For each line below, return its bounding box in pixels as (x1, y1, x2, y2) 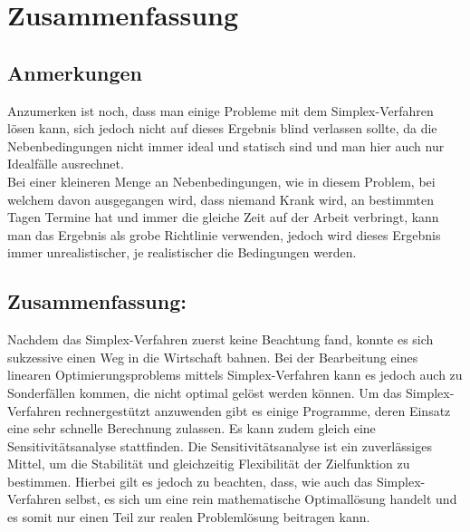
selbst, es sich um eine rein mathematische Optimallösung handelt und (65, 489, 457, 508)
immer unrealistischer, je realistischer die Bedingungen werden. (7, 243, 357, 262)
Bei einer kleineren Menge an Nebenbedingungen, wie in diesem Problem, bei (7, 171, 436, 190)
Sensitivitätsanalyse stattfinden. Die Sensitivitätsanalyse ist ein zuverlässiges (7, 436, 432, 455)
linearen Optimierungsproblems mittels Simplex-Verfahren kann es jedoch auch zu (7, 365, 463, 384)
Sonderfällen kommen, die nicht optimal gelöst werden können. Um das (7, 382, 402, 401)
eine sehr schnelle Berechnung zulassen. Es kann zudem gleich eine (7, 419, 376, 438)
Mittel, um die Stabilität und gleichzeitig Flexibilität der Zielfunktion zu (7, 454, 410, 473)
